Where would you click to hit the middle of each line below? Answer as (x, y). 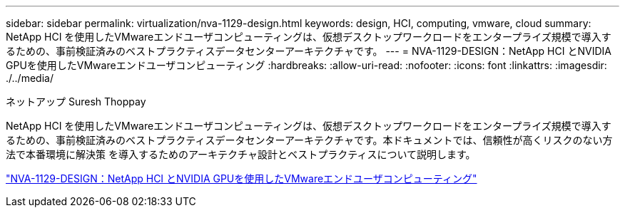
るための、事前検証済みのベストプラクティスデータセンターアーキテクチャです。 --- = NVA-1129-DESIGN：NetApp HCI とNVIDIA (309, 51)
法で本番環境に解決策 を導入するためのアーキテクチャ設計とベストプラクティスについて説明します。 (241, 154)
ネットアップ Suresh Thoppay (76, 102)
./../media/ (30, 78)
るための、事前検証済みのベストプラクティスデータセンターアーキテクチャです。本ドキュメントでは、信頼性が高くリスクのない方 (309, 140)
